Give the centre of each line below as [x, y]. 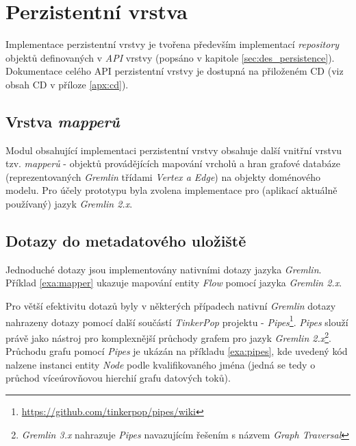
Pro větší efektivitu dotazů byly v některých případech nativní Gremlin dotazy [171, 306]
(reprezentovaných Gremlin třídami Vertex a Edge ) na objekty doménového [163, 176]
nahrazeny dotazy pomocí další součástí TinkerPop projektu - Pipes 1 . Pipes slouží [177, 321]
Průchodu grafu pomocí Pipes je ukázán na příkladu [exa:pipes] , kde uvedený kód [177, 351]
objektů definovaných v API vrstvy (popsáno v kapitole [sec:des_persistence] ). [170, 57]
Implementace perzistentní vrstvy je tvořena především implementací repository [173, 44]
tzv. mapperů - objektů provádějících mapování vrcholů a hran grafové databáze [173, 163]
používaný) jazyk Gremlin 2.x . [69, 204]
